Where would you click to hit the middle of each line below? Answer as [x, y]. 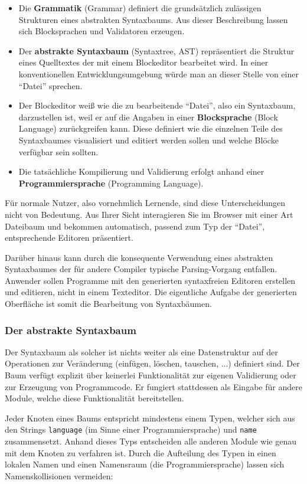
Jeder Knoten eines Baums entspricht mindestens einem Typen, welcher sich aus [150, 418]
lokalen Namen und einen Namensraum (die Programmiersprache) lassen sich [145, 464]
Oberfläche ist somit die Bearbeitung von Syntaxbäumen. [108, 304]
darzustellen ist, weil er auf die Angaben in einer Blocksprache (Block [148, 117]
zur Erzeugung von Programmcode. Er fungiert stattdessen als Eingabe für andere [153, 386]
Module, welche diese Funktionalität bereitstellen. [94, 398]
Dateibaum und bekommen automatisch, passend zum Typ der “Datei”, [135, 226]
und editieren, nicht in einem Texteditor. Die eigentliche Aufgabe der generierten [151, 292]
